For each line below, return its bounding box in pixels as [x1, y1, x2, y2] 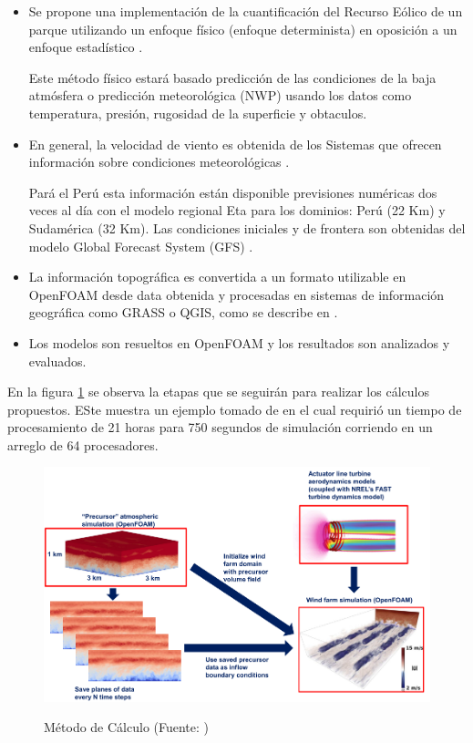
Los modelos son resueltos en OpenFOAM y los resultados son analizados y [28, 333, 450, 352]
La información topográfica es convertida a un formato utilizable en [28, 267, 406, 286]
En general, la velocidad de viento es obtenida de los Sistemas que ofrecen [28, 134, 442, 153]
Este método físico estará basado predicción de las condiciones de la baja [28, 67, 437, 87]
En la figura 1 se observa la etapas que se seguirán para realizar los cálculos [7, 382, 429, 401]
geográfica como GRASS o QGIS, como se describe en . [28, 303, 338, 322]
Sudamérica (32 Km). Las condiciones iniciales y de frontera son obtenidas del [28, 218, 466, 237]
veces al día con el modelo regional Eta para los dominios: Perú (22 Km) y [28, 201, 446, 220]
